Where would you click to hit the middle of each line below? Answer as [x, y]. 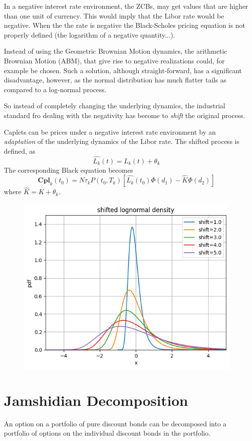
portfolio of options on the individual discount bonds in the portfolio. [107, 433]
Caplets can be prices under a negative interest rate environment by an [110, 131]
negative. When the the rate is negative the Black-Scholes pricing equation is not [125, 25]
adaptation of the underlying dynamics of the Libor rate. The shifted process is [122, 141]
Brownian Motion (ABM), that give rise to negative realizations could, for [114, 60]
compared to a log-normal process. [55, 89]
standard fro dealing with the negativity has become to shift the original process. [125, 115]
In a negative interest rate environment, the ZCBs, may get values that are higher [126, 6]
